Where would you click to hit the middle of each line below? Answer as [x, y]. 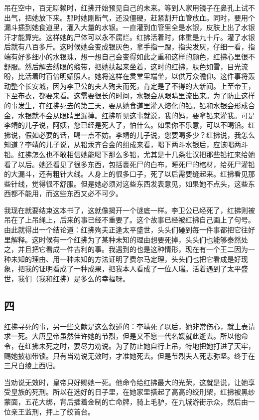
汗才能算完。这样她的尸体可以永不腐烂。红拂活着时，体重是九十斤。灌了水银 [129, 37]
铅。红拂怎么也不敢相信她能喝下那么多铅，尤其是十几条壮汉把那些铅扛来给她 [129, 154]
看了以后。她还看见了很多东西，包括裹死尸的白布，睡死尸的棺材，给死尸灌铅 [129, 164]
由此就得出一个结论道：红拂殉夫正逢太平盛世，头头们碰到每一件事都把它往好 [129, 230]
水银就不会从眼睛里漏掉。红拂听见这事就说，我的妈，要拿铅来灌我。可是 [136, 115]
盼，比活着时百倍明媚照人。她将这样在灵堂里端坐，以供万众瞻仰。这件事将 [126, 76]
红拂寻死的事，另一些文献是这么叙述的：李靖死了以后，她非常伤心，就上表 [126, 326]
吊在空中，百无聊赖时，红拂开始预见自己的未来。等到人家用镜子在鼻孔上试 [126, 7]
